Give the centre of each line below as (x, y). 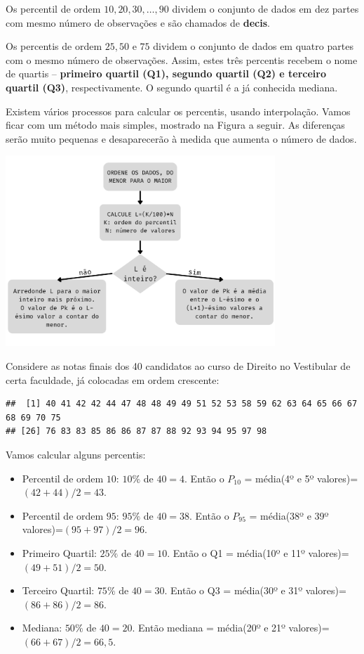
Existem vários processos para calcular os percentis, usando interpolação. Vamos (178, 111)
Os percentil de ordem (53, 8)
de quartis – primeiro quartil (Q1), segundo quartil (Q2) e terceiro (166, 73)
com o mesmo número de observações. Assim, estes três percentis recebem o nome (182, 59)
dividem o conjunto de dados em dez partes (265, 8)
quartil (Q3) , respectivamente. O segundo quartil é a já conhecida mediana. (172, 87)
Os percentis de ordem (54, 46)
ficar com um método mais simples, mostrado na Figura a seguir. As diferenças (175, 125)
